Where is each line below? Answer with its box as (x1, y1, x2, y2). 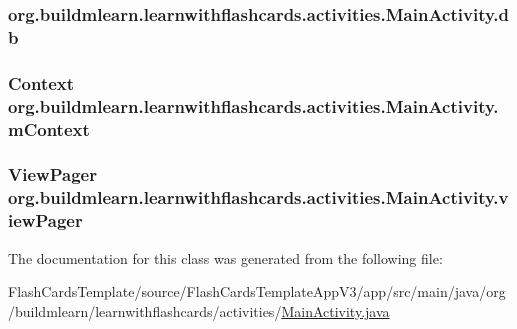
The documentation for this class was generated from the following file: (8, 247, 443, 268)
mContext (8, 116, 90, 141)
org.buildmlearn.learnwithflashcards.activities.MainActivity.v (8, 185, 509, 210)
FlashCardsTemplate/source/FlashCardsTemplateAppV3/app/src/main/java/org (8, 281, 506, 302)
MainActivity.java (281, 300, 390, 321)
